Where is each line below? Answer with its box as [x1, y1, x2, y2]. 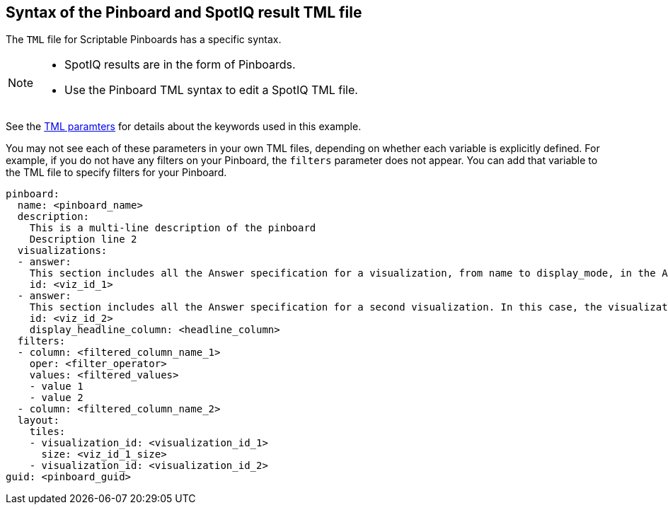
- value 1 [29, 381, 83, 393]
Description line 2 [29, 233, 137, 245]
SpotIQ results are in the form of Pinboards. [64, 57, 296, 72]
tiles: [29, 426, 66, 438]
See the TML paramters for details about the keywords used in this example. [6, 120, 362, 133]
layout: [17, 415, 59, 427]
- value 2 [29, 392, 83, 404]
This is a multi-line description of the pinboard [29, 222, 316, 234]
